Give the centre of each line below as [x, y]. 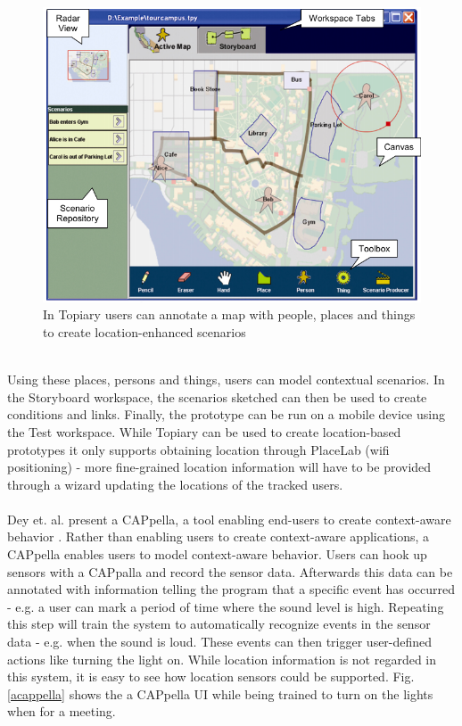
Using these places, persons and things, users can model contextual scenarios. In [226, 379]
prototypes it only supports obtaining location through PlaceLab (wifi [198, 449]
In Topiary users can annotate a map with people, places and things [229, 314]
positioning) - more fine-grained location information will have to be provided [219, 467]
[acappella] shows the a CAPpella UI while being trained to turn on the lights [220, 693]
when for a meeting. [62, 711]
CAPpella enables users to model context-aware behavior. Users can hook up [217, 554]
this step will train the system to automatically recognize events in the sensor [219, 624]
